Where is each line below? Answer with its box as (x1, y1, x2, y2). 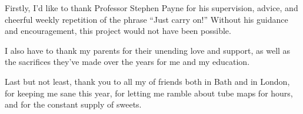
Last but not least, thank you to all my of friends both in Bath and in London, (5, 75, 290, 87)
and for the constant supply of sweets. (5, 98, 142, 110)
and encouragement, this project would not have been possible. (5, 25, 231, 37)
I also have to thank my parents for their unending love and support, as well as (5, 44, 291, 56)
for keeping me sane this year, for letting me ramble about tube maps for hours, (5, 87, 293, 99)
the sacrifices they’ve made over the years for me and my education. (5, 56, 250, 68)
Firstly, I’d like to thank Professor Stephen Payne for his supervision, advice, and (5, 2, 298, 13)
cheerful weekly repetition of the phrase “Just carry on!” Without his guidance (5, 13, 288, 25)
